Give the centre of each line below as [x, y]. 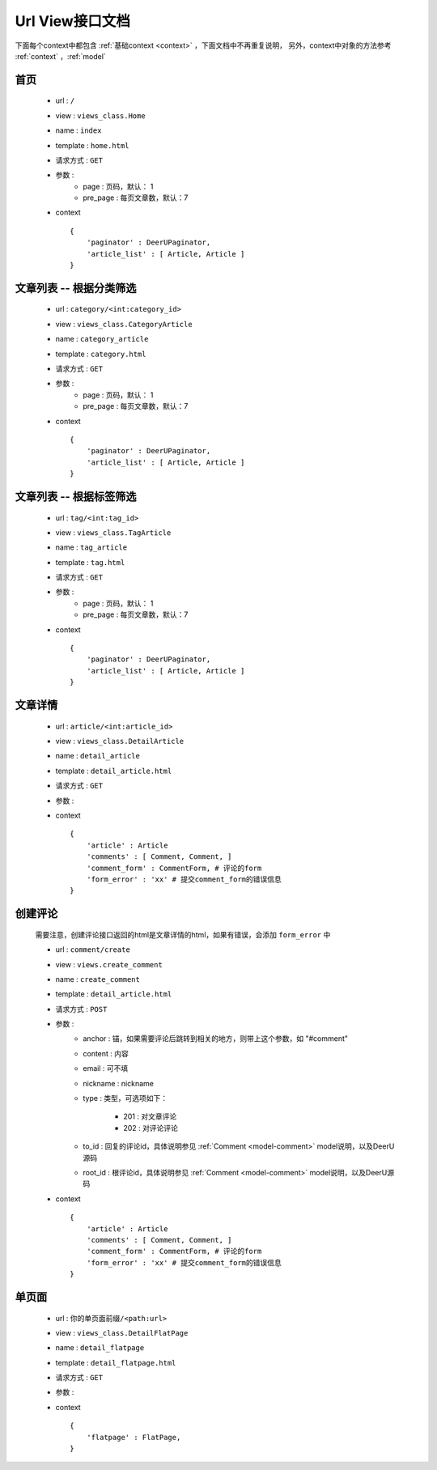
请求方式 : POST [81, 1009]
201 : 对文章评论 [150, 1116]
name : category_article [102, 339]
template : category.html [101, 354]
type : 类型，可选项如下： [125, 1098]
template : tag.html [90, 562]
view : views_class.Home [100, 115]
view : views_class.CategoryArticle [124, 324]
